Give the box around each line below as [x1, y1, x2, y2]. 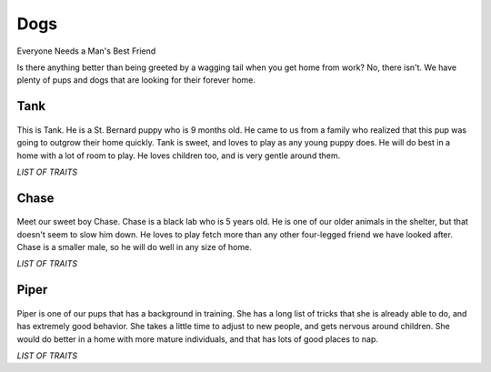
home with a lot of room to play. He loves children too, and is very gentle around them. [16, 150, 341, 161]
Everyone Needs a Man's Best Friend [16, 45, 156, 56]
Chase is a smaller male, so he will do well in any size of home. [16, 242, 252, 253]
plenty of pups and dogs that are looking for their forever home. [16, 75, 256, 85]
